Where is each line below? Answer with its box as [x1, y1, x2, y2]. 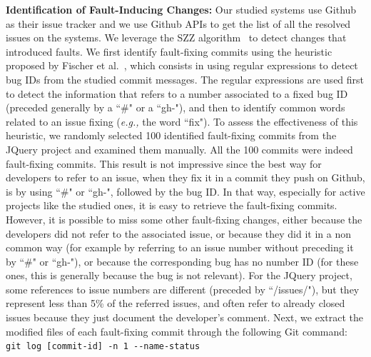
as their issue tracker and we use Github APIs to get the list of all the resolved [6, 16, 351, 31]
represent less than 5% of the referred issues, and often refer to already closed [6, 296, 345, 311]
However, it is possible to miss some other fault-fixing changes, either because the [6, 211, 362, 226]
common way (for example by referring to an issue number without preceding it [6, 240, 354, 255]
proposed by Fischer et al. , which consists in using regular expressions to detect [6, 58, 358, 73]
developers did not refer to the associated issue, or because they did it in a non [6, 226, 351, 241]
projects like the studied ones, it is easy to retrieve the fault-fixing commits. [6, 198, 337, 213]
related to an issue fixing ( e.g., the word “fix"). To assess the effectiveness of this [6, 114, 358, 129]
